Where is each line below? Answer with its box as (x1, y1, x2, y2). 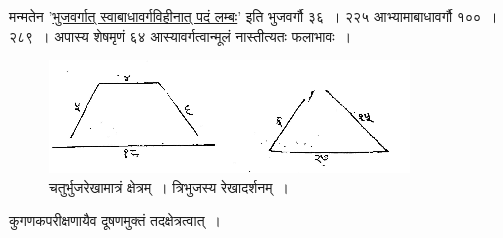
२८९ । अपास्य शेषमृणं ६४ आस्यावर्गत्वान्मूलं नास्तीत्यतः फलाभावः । (9, 25, 352, 46)
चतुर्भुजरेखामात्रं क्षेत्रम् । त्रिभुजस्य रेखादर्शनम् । (49, 176, 289, 197)
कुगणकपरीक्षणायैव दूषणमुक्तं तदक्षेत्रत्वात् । (9, 210, 221, 231)
